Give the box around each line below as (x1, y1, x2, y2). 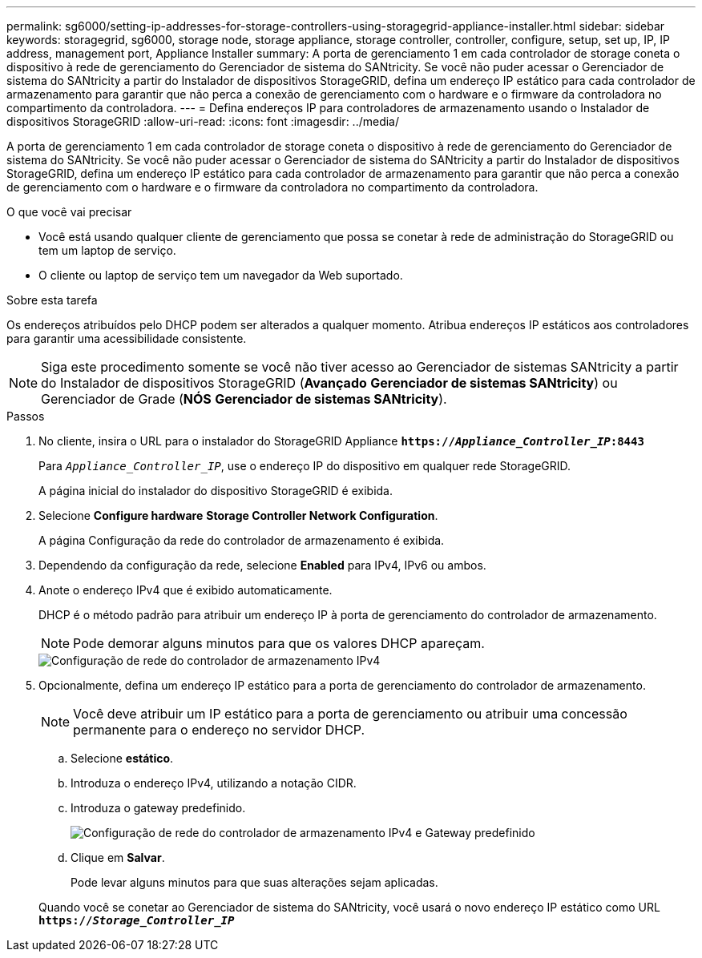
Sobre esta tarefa (6, 293, 98, 307)
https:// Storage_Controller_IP (38, 914, 235, 927)
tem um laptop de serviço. (38, 244, 176, 257)
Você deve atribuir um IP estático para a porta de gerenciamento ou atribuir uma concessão (73, 706, 627, 722)
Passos (6, 409, 45, 423)
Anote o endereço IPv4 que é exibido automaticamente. (38, 583, 333, 597)
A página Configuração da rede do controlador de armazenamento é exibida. (38, 533, 445, 547)
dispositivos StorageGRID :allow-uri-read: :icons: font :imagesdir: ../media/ (6, 115, 400, 128)
